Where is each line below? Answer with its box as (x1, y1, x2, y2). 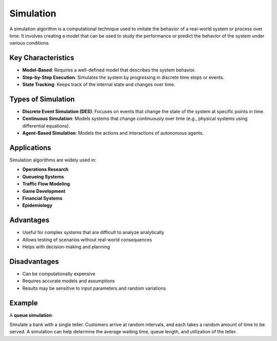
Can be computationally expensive (22, 271, 96, 277)
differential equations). (22, 122, 70, 129)
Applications (9, 143, 51, 152)
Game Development (22, 188, 66, 194)
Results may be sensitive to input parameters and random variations (22, 285, 166, 291)
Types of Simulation (9, 95, 75, 103)
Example (9, 298, 38, 307)
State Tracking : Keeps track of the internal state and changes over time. (22, 81, 175, 87)
